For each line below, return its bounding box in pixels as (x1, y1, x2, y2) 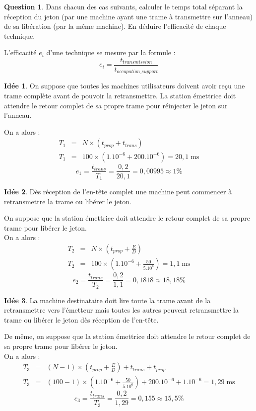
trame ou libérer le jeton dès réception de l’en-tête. (4, 314, 159, 325)
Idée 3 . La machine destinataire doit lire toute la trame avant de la (4, 295, 211, 305)
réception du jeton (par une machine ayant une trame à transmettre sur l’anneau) (4, 11, 253, 21)
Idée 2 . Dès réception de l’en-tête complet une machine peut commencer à (4, 186, 232, 197)
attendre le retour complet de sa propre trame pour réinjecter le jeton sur (4, 100, 228, 110)
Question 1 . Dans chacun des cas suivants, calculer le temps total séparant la (4, 1, 243, 11)
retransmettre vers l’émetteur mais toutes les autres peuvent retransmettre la (4, 305, 239, 315)
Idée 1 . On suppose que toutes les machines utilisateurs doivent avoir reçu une (4, 81, 245, 91)
